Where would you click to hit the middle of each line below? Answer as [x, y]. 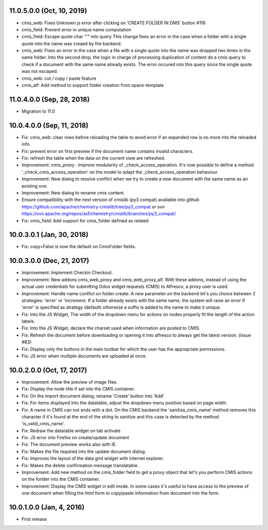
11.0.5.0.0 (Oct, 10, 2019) [48, 11]
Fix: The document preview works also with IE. [69, 445]
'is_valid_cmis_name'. [43, 424]
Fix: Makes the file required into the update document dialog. [84, 451]
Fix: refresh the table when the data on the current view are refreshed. [94, 158]
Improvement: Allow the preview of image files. [70, 382]
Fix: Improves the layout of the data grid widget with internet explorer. [93, 459]
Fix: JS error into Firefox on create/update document [75, 438]
